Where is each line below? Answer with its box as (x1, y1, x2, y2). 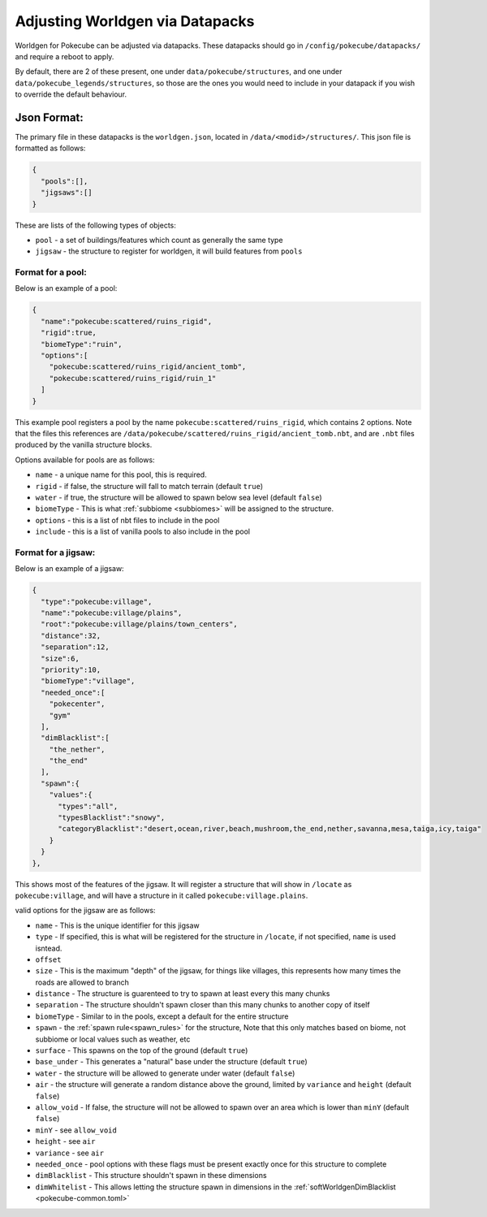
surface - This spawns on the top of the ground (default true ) (35, 1046, 248, 1055)
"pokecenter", (49, 699, 106, 708)
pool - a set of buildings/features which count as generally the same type (35, 235, 283, 245)
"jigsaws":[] (41, 188, 93, 197)
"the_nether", (49, 744, 106, 754)
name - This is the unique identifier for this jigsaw (35, 920, 200, 930)
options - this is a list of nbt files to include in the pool (35, 515, 220, 525)
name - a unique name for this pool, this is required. (35, 470, 207, 479)
